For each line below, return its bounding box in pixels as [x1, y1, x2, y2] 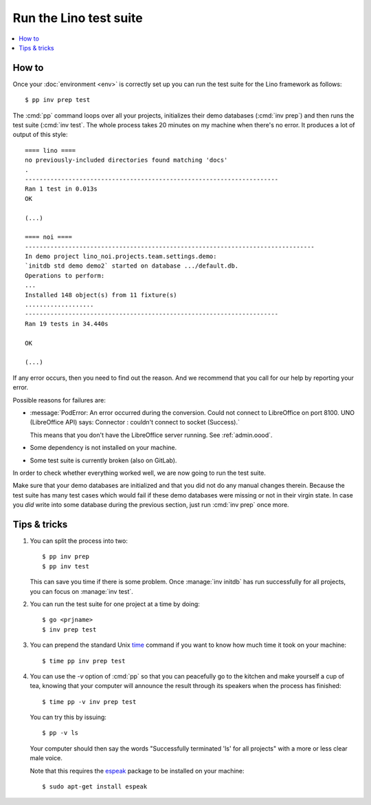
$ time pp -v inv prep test [42, 698, 137, 705]
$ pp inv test [42, 562, 89, 570]
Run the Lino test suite [12, 10, 144, 25]
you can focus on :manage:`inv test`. [30, 587, 133, 595]
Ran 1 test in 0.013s [25, 185, 98, 193]
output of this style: [12, 131, 68, 139]
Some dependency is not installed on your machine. [30, 444, 177, 452]
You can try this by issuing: [30, 713, 106, 722]
